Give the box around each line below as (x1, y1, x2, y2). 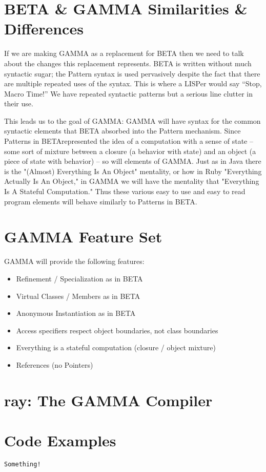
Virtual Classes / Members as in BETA (16, 290, 140, 301)
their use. (4, 98, 33, 109)
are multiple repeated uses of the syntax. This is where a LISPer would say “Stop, (4, 78, 262, 89)
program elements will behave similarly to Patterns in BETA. (4, 196, 197, 206)
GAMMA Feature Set (4, 226, 162, 247)
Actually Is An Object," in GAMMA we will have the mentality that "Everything (4, 176, 259, 186)
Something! (4, 461, 41, 468)
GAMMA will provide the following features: (4, 256, 145, 267)
